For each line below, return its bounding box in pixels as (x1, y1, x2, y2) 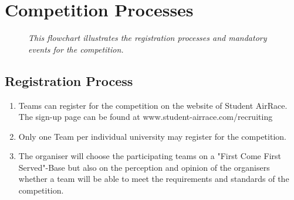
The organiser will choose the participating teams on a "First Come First (18, 150, 281, 162)
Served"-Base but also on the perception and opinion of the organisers (18, 161, 270, 173)
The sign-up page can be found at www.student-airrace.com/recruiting (18, 111, 273, 123)
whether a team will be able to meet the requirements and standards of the (18, 173, 289, 185)
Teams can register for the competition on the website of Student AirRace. (18, 99, 288, 111)
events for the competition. (28, 43, 124, 55)
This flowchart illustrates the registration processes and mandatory (28, 32, 267, 44)
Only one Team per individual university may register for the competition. (18, 130, 286, 142)
